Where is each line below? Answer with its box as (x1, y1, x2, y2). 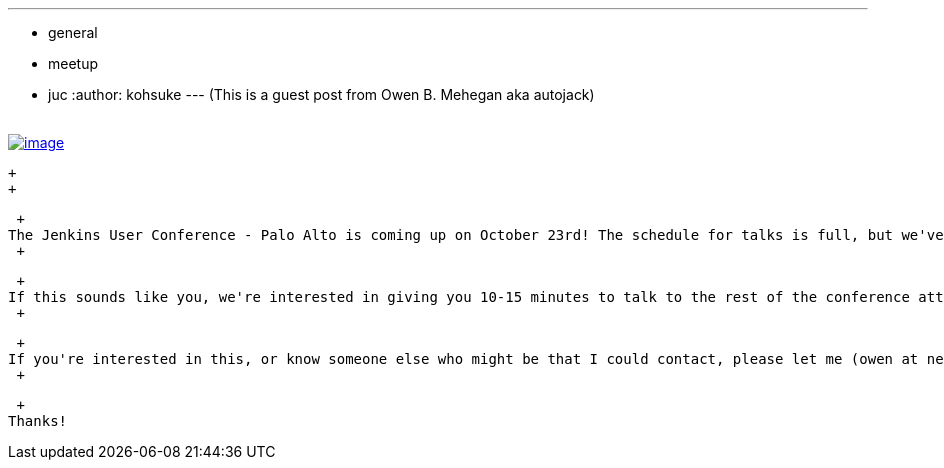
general (48, 24, 98, 41)
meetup (48, 55, 99, 72)
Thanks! (8, 413, 68, 429)
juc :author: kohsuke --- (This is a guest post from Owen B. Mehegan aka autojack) (48, 86, 595, 103)
